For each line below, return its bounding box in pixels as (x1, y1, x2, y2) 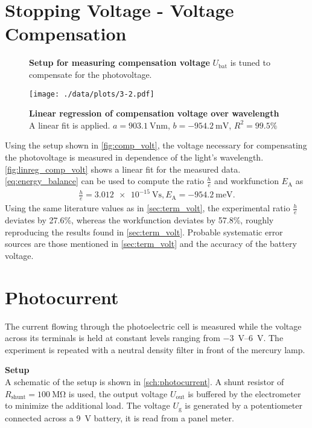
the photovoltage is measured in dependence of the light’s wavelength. (5, 150, 264, 163)
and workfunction (214, 174, 279, 187)
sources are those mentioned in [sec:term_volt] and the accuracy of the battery (5, 237, 297, 250)
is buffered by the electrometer (188, 387, 301, 400)
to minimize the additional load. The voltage (5, 399, 170, 412)
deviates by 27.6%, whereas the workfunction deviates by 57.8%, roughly (5, 214, 274, 226)
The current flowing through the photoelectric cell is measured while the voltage (5, 319, 302, 332)
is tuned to (230, 56, 270, 69)
